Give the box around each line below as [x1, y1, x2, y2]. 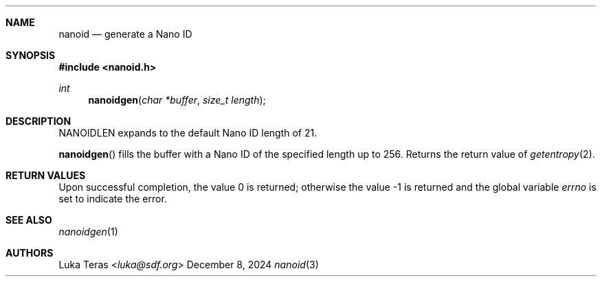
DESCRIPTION [5, 115, 71, 127]
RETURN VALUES [5, 169, 86, 181]
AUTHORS [5, 247, 54, 259]
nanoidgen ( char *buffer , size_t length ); [88, 94, 266, 106]
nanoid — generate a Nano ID [58, 28, 192, 40]
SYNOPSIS [5, 49, 56, 61]
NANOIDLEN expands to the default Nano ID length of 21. [58, 127, 317, 139]
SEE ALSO [5, 214, 52, 226]
